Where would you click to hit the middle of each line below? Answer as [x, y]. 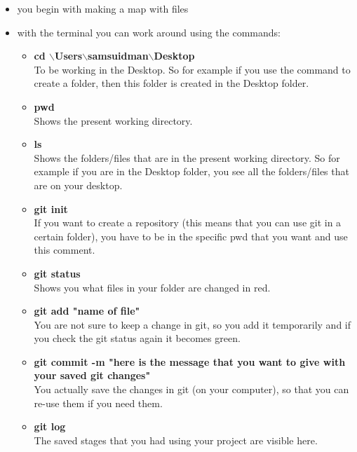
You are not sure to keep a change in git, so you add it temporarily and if [193, 324]
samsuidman [118, 56]
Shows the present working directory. [113, 120]
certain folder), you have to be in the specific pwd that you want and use [191, 236]
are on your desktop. [78, 185]
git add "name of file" [87, 311]
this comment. [65, 250]
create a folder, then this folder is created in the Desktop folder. [171, 83]
